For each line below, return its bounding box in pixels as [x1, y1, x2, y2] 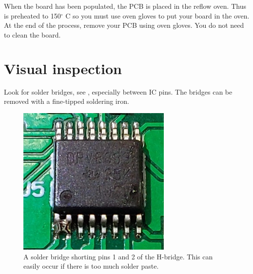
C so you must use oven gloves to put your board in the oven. [65, 10, 250, 20]
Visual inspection [4, 58, 122, 78]
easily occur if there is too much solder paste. [23, 261, 159, 271]
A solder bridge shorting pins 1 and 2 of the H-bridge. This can [23, 251, 213, 261]
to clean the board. [4, 29, 61, 39]
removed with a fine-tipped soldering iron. [4, 96, 129, 106]
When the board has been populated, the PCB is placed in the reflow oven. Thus [4, 1, 246, 11]
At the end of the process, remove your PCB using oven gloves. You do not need [4, 20, 244, 30]
